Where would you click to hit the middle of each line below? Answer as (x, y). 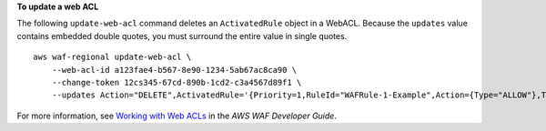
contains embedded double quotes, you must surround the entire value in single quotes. (182, 35)
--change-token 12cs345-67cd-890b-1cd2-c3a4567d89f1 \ (177, 82)
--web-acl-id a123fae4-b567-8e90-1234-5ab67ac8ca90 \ (174, 70)
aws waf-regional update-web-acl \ (112, 57)
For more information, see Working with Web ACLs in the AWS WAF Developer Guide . (177, 116)
